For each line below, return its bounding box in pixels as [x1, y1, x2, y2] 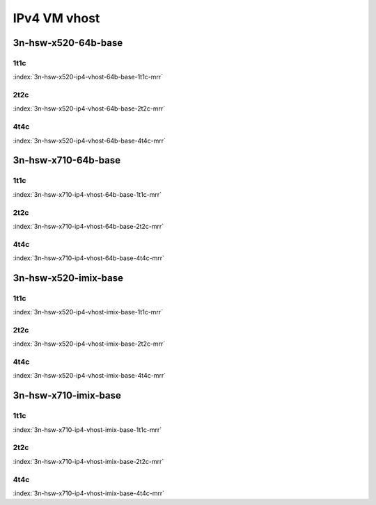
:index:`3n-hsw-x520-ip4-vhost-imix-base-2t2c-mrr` [13, 339, 166, 348]
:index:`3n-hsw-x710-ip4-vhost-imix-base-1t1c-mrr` [13, 425, 162, 434]
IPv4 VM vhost [13, 10, 100, 26]
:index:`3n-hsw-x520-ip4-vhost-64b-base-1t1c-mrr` [13, 73, 164, 81]
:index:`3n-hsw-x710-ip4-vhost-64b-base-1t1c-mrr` [13, 190, 162, 198]
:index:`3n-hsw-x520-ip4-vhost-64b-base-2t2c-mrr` [13, 104, 166, 113]
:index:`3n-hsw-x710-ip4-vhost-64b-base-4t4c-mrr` [13, 254, 165, 262]
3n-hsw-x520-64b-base [13, 37, 123, 49]
